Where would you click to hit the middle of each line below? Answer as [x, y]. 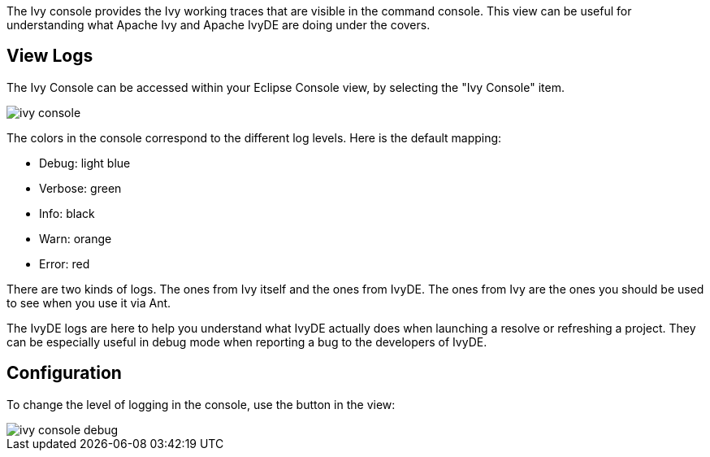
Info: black [67, 213]
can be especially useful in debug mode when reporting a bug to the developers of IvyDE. [247, 342]
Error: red [65, 263]
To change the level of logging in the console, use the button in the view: [201, 404]
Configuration [64, 373]
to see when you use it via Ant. [89, 302]
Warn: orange [76, 238]
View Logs [50, 56]
